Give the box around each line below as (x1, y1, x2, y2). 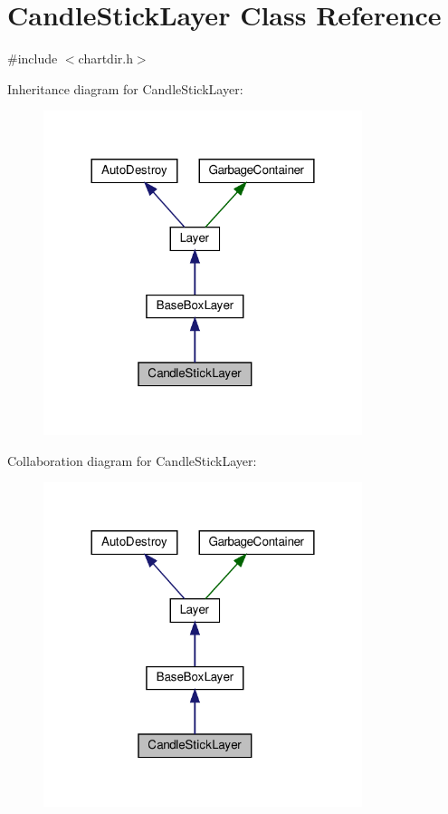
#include (7, 49, 58, 68)
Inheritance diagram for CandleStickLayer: (7, 79, 243, 98)
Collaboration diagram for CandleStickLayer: (7, 451, 257, 470)
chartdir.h (78, 49, 133, 68)
